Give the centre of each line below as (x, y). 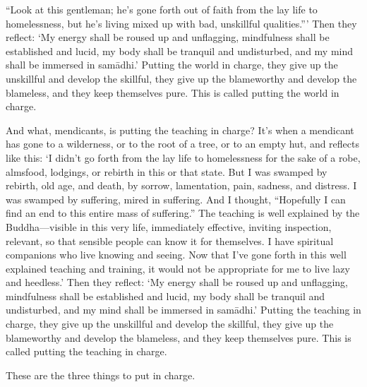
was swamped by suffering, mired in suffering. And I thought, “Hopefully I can (176, 199)
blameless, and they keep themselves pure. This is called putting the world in (173, 92)
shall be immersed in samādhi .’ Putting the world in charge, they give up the (172, 65)
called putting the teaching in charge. (86, 351)
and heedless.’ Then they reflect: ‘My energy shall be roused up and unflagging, (177, 282)
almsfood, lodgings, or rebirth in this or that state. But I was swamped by (167, 171)
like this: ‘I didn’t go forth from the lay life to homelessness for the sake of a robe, (183, 157)
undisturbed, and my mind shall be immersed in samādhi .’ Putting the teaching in (183, 310)
